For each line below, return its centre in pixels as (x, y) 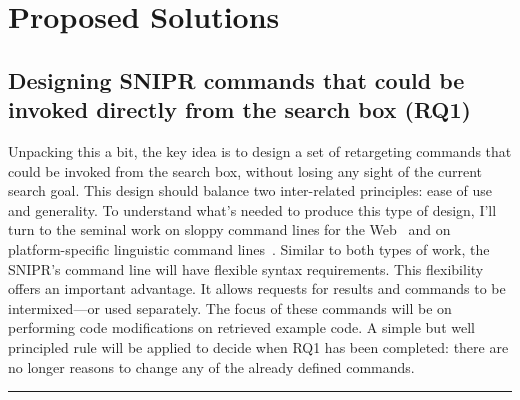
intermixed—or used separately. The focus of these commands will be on (230, 307)
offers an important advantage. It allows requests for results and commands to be (257, 288)
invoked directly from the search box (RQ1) (239, 109)
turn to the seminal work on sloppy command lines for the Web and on (229, 229)
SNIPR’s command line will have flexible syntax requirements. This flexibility (246, 268)
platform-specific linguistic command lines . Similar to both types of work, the (249, 248)
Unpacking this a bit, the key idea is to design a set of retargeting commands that (260, 150)
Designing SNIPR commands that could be (236, 79)
